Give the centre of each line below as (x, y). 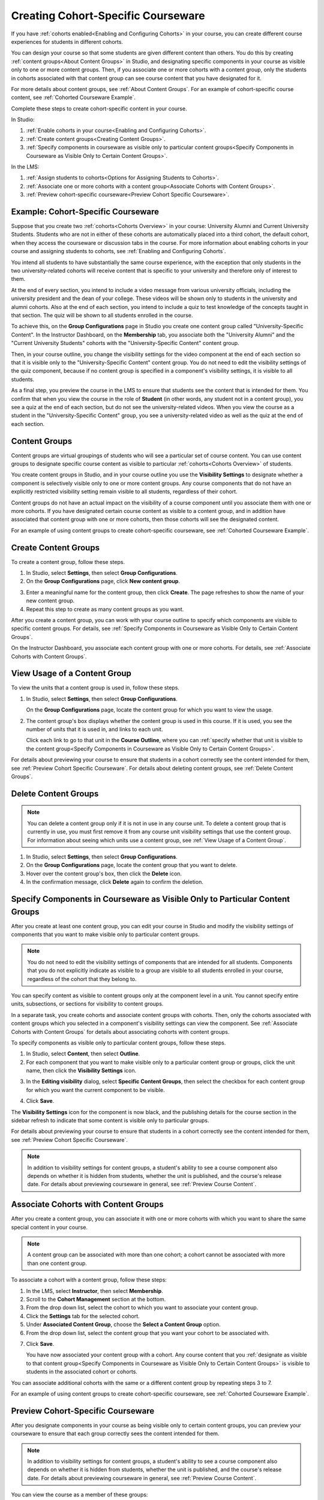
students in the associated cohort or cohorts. (82, 1372)
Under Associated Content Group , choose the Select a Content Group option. (123, 1324)
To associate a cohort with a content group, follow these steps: (89, 1280)
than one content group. (57, 1263)
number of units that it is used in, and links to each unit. (94, 729)
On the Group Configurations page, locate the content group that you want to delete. (132, 865)
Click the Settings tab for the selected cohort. (83, 1316)
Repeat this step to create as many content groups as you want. (105, 609)
